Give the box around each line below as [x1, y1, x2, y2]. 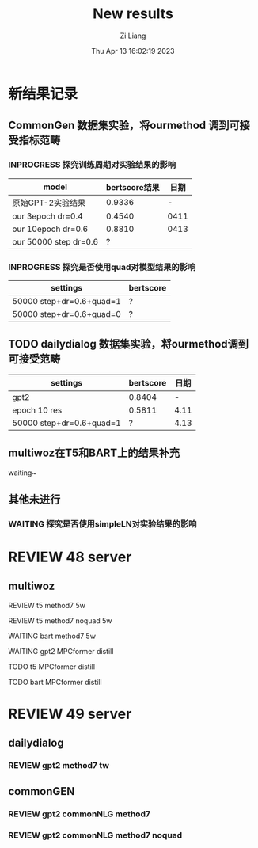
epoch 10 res [12, 405, 63, 416]
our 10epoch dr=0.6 [12, 223, 89, 234]
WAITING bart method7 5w [8, 631, 97, 641]
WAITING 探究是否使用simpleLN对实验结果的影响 [8, 518, 197, 529]
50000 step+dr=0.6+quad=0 [12, 308, 121, 319]
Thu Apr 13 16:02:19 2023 [91, 46, 175, 55]
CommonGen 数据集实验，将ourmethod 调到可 [8, 119, 240, 132]
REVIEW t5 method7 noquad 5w [8, 615, 112, 626]
